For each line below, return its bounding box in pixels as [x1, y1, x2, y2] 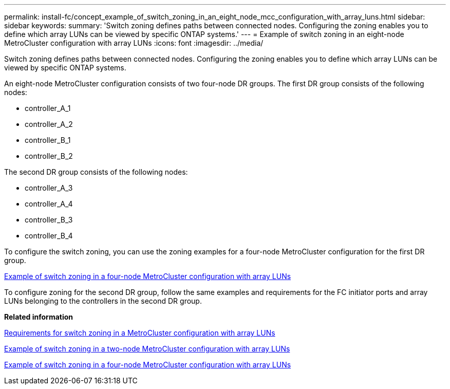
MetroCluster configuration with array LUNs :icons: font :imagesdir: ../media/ [4, 39, 264, 47]
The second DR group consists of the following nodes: [4, 168, 188, 176]
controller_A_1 [25, 104, 71, 113]
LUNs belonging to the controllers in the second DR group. [4, 297, 202, 305]
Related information [4, 312, 73, 321]
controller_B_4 [25, 231, 73, 240]
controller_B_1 [25, 136, 71, 144]
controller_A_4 [25, 199, 73, 208]
